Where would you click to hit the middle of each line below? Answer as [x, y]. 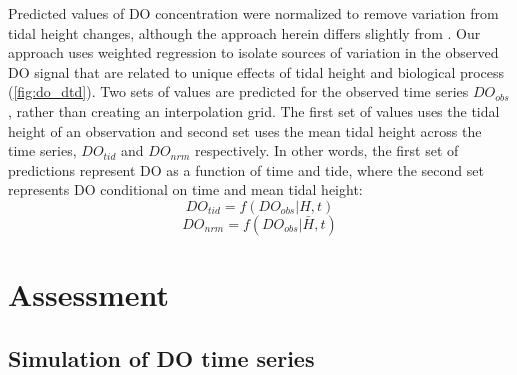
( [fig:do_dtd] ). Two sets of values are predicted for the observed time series [238, 91]
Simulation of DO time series [161, 357]
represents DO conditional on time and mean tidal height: [185, 189]
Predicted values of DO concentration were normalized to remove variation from [253, 13]
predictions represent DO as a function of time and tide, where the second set [246, 169]
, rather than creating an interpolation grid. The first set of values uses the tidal [254, 110]
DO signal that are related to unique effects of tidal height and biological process [256, 71]
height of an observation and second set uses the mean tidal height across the [245, 130]
